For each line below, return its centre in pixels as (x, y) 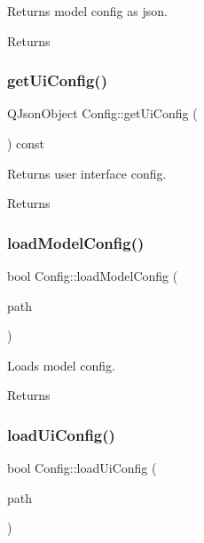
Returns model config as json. (87, 11)
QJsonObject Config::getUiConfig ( (102, 113)
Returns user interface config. (87, 173)
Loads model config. (61, 365)
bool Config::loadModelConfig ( (93, 275)
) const (26, 143)
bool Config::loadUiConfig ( (82, 468)
